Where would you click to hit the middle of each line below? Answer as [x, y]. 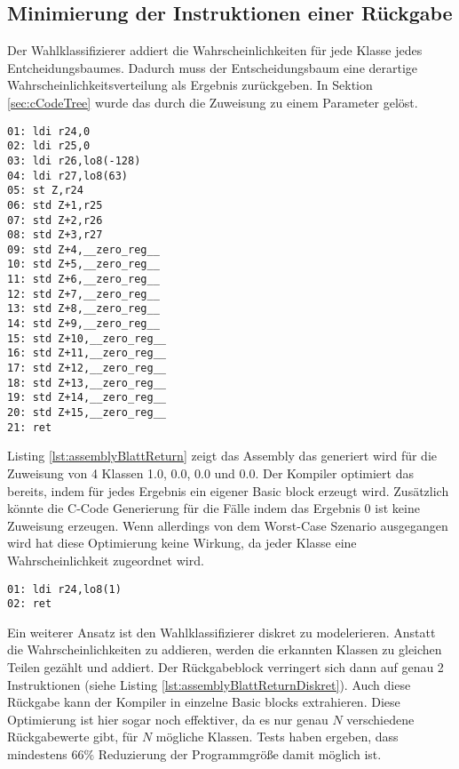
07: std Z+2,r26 [55, 220]
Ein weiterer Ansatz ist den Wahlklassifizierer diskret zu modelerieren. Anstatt [222, 632]
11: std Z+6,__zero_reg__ [83, 280]
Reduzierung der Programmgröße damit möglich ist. [240, 753]
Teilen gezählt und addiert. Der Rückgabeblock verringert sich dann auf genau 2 [226, 667]
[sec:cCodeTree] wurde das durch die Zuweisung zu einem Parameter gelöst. [213, 102]
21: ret [30, 427]
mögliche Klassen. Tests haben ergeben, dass [277, 737]
